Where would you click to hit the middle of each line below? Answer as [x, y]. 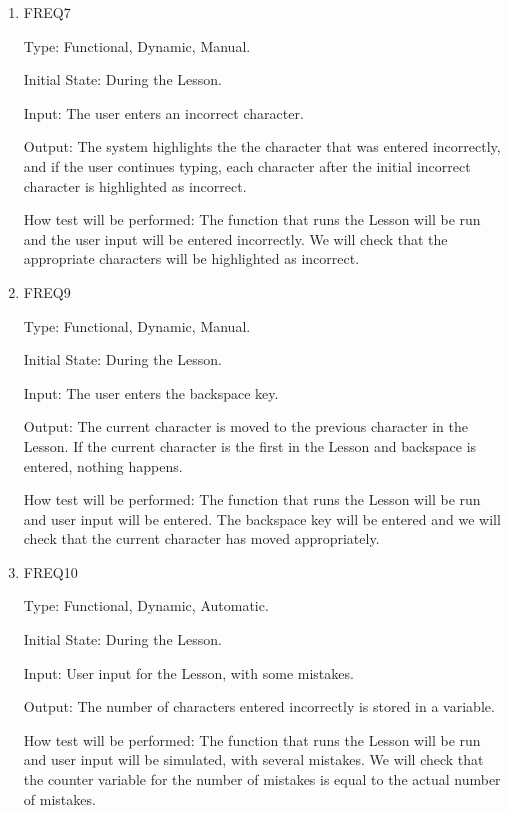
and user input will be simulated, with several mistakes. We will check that [253, 759]
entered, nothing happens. [103, 465]
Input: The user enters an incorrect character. [163, 112]
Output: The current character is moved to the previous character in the [245, 426]
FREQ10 [50, 571]
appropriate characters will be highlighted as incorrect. [191, 258]
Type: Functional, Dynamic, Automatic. [146, 605]
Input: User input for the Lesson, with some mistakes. [188, 672]
